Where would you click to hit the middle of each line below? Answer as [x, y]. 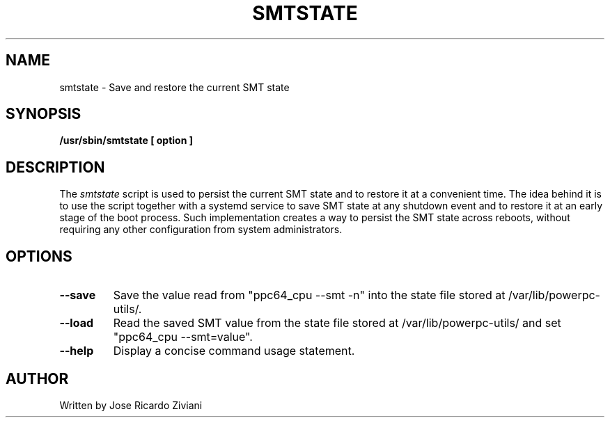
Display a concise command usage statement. [234, 351]
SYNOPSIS [44, 114]
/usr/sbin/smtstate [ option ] [126, 141]
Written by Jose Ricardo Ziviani [131, 405]
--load [77, 323]
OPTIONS [39, 256]
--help [77, 351]
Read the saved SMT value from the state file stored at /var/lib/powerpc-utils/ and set [337, 323]
